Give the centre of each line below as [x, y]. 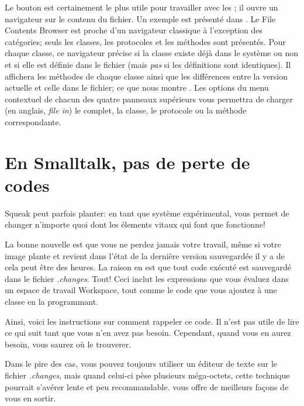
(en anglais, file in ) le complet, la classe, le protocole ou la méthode [126, 110]
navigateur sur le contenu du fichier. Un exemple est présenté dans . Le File [140, 18]
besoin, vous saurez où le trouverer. [68, 344]
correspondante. [33, 121]
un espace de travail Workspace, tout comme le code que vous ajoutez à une [141, 290]
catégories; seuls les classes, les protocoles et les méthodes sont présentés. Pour [145, 41]
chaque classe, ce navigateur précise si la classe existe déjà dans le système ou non [152, 53]
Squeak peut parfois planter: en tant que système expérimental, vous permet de [147, 213]
